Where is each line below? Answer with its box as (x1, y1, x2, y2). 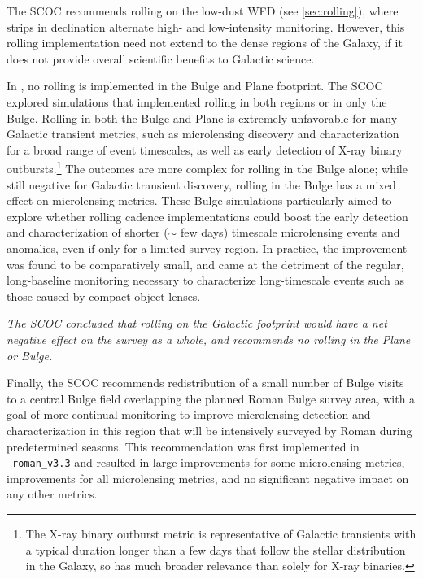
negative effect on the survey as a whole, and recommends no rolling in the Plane (7, 330, 411, 347)
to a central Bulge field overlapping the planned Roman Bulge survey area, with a (7, 390, 416, 407)
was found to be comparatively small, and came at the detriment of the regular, (7, 255, 404, 272)
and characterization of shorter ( (7, 224, 168, 241)
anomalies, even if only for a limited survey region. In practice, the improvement (7, 239, 408, 256)
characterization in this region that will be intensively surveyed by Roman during (7, 421, 412, 438)
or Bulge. (7, 346, 53, 364)
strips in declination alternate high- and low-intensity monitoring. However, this (7, 18, 405, 35)
